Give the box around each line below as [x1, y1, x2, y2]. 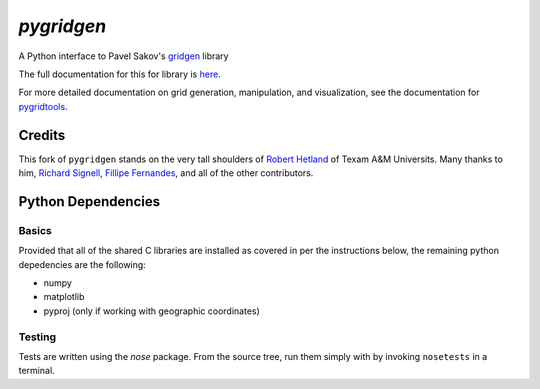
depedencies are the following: [18, 258, 147, 270]
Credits [18, 126, 66, 144]
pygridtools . [18, 100, 69, 112]
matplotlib [43, 291, 85, 303]
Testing [18, 330, 57, 344]
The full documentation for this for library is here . [18, 68, 222, 80]
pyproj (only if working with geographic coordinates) [43, 305, 260, 317]
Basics [18, 223, 52, 237]
